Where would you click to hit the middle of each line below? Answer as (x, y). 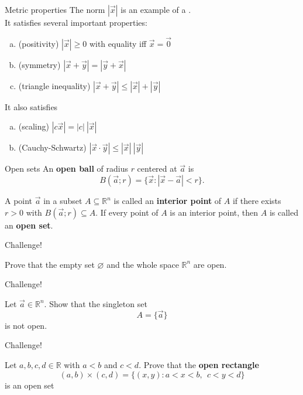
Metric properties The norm (55, 9)
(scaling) (34, 126)
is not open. (26, 325)
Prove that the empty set (50, 264)
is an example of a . (156, 9)
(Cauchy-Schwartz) (52, 147)
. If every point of (127, 212)
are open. (210, 264)
